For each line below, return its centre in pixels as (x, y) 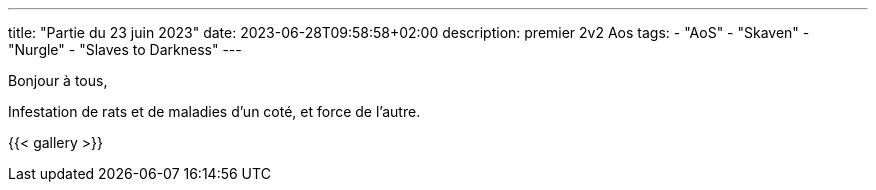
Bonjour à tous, (58, 80)
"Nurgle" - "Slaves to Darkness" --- (125, 49)
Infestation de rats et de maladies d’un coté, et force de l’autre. (214, 111)
